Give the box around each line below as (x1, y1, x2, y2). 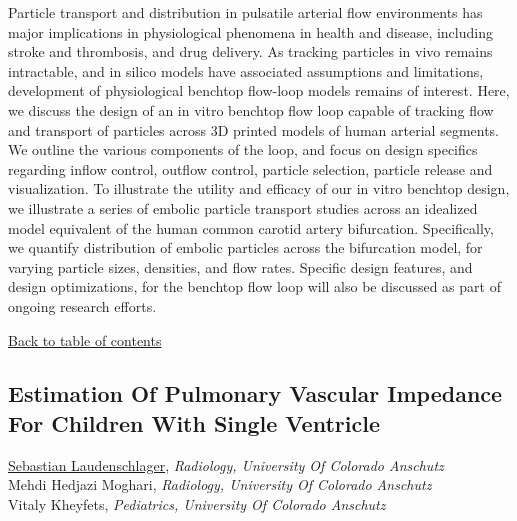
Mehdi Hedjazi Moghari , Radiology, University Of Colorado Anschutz (8, 474, 432, 495)
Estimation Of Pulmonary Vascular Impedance (8, 378, 503, 409)
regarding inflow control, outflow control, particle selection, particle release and (8, 158, 493, 179)
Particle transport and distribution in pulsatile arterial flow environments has (8, 2, 483, 22)
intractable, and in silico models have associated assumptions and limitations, (8, 60, 484, 81)
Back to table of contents (8, 329, 162, 350)
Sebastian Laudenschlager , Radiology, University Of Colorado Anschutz (8, 454, 444, 475)
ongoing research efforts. (8, 295, 157, 316)
